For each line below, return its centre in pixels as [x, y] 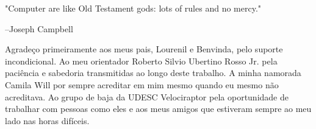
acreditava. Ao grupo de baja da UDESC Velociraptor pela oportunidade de [147, 96]
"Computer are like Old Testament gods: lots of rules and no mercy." [133, 8]
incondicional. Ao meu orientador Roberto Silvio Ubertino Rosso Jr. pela [141, 61]
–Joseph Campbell [39, 28]
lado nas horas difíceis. [47, 120]
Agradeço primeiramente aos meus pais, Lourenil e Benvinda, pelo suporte [144, 49]
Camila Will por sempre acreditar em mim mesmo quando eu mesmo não [142, 84]
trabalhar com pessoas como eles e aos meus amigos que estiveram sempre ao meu [158, 109]
